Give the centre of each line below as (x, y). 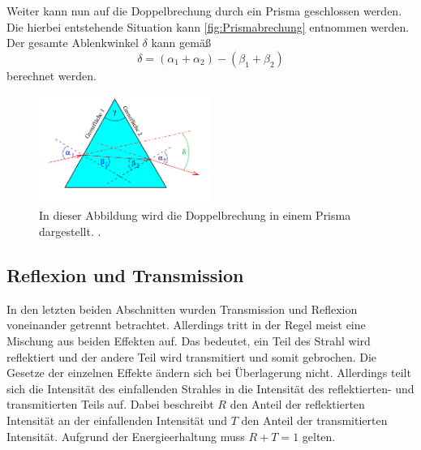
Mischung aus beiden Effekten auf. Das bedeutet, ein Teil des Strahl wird (189, 340)
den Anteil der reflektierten (297, 404)
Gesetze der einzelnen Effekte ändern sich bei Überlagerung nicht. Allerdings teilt (209, 373)
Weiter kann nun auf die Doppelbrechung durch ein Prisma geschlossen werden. (204, 11)
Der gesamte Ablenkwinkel (73, 43)
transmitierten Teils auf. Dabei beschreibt (110, 404)
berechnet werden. (52, 75)
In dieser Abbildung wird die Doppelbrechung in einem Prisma (195, 215)
